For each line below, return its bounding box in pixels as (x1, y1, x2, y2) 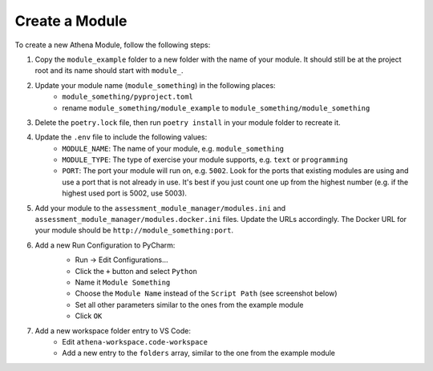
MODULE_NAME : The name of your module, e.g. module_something (62, 143, 285, 153)
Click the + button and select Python (75, 266, 198, 276)
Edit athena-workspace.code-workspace (62, 337, 208, 346)
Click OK (75, 311, 103, 321)
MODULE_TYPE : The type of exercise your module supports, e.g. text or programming (62, 155, 348, 164)
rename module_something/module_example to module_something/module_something (62, 103, 370, 112)
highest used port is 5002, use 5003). (62, 188, 188, 198)
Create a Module (14, 12, 127, 30)
